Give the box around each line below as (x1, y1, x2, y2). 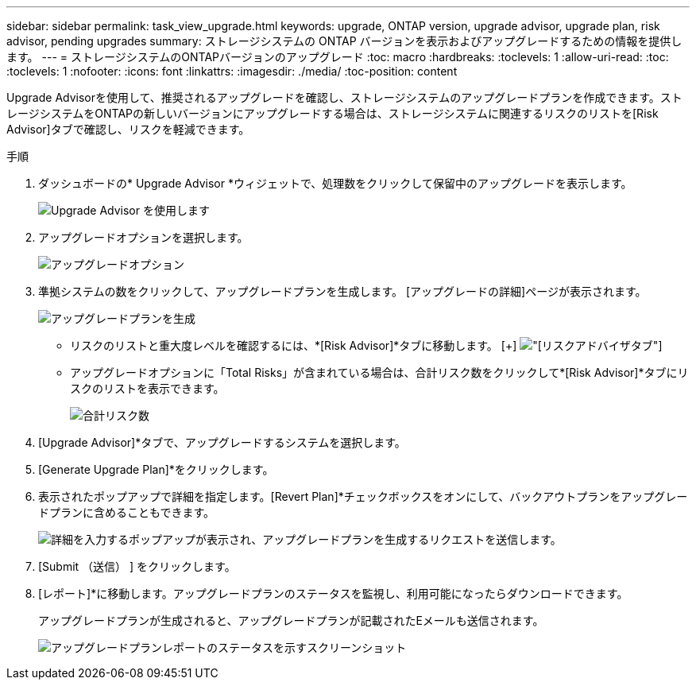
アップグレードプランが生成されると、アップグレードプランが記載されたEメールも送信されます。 (38, 614, 544, 627)
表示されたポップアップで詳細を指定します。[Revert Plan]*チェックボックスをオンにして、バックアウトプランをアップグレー (38, 490, 688, 503)
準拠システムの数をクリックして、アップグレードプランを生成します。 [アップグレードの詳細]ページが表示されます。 (38, 285, 647, 298)
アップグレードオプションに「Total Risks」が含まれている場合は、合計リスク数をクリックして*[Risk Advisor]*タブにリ (70, 366, 689, 379)
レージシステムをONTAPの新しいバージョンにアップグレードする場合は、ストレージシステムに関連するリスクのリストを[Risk (6, 107, 659, 120)
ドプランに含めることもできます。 (38, 506, 215, 519)
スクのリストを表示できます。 (70, 382, 225, 395)
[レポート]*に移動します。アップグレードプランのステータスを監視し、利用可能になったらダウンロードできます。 (38, 587, 628, 600)
